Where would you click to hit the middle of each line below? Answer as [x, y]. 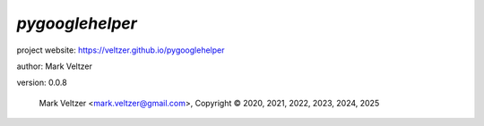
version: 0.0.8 [42, 83]
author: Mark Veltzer [55, 66]
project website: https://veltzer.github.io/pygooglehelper [121, 50]
